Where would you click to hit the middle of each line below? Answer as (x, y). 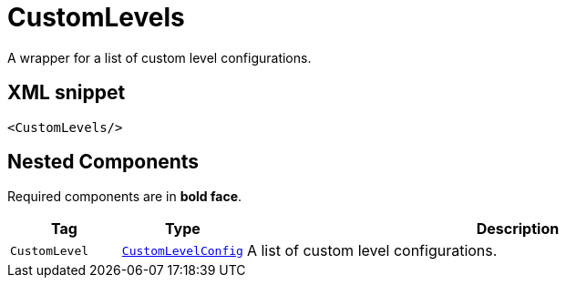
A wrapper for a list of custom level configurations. (160, 57)
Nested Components (103, 162)
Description (518, 229)
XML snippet (67, 93)
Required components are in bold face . (125, 197)
